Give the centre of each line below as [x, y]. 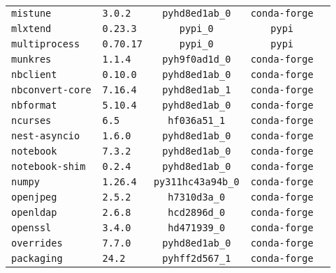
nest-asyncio [46, 136]
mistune [31, 13]
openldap [34, 212]
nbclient [34, 75]
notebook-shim [49, 166]
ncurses [31, 120]
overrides [37, 243]
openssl [31, 228]
